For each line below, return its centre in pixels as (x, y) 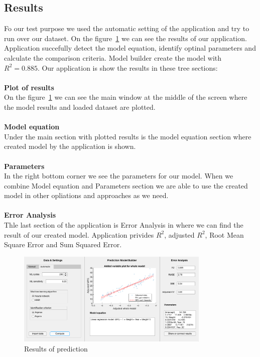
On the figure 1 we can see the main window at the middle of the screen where (126, 97)
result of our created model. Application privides (79, 234)
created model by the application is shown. (70, 146)
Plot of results (29, 87)
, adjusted (179, 234)
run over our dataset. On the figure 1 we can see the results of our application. (125, 38)
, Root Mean (224, 234)
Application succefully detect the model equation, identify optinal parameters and (130, 48)
